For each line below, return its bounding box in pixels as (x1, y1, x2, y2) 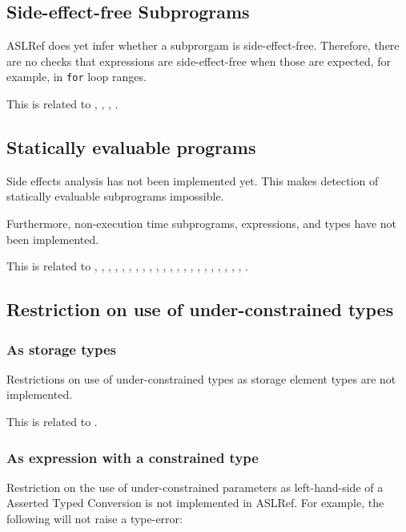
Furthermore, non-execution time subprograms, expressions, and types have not (6, 215, 397, 232)
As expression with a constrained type (6, 447, 259, 467)
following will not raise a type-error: (6, 510, 183, 526)
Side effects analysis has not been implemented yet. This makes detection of (6, 172, 379, 189)
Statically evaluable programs (6, 135, 256, 160)
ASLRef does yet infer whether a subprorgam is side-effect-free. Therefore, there (6, 37, 400, 54)
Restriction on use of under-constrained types (6, 297, 394, 322)
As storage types (6, 339, 116, 359)
